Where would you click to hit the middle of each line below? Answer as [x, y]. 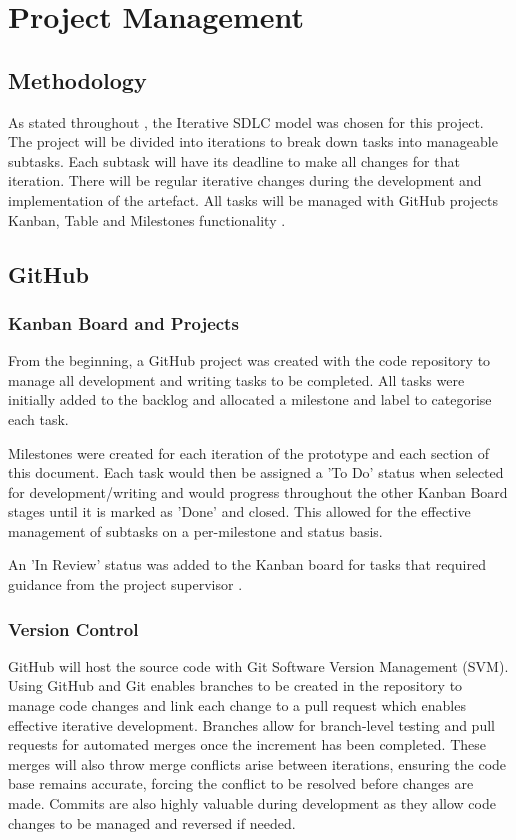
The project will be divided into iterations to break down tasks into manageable [253, 141]
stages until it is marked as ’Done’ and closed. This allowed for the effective [239, 511]
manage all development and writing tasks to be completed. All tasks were [236, 379]
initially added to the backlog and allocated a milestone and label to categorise [250, 399]
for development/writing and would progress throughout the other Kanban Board [258, 491]
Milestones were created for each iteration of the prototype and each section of [249, 452]
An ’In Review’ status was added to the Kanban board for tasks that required [247, 564]
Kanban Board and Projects [123, 322]
